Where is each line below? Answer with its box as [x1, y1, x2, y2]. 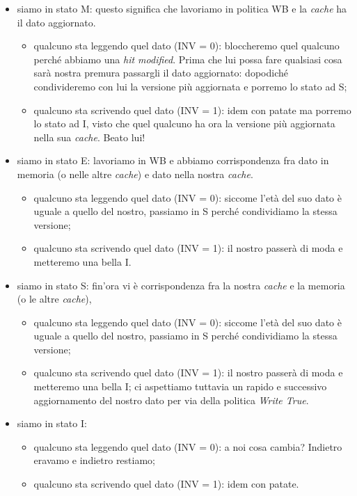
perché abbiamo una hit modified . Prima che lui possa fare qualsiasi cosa [33, 51, 342, 66]
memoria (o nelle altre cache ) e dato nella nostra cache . [17, 166, 253, 181]
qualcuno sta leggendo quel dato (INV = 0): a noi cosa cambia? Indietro [33, 439, 342, 454]
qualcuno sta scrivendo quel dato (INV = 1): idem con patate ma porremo [33, 102, 351, 117]
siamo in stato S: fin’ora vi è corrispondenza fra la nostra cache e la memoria [17, 278, 345, 292]
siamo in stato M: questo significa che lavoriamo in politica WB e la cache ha [17, 1, 347, 15]
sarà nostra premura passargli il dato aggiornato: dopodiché [33, 65, 288, 80]
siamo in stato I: [17, 416, 87, 431]
